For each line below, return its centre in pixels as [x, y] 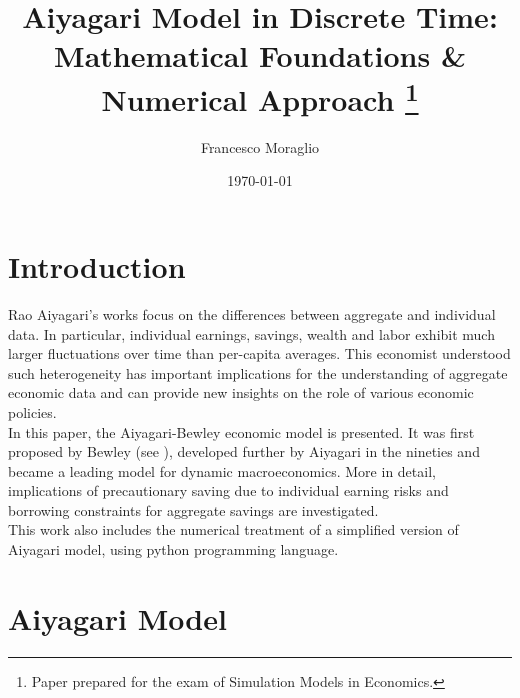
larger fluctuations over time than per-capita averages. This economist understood [259, 353]
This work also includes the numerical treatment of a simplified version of [233, 529]
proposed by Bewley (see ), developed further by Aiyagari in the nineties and [244, 451]
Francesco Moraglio [260, 146]
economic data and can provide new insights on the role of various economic [241, 392]
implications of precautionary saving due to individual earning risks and [228, 490]
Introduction [97, 266]
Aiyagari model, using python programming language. [173, 549]
